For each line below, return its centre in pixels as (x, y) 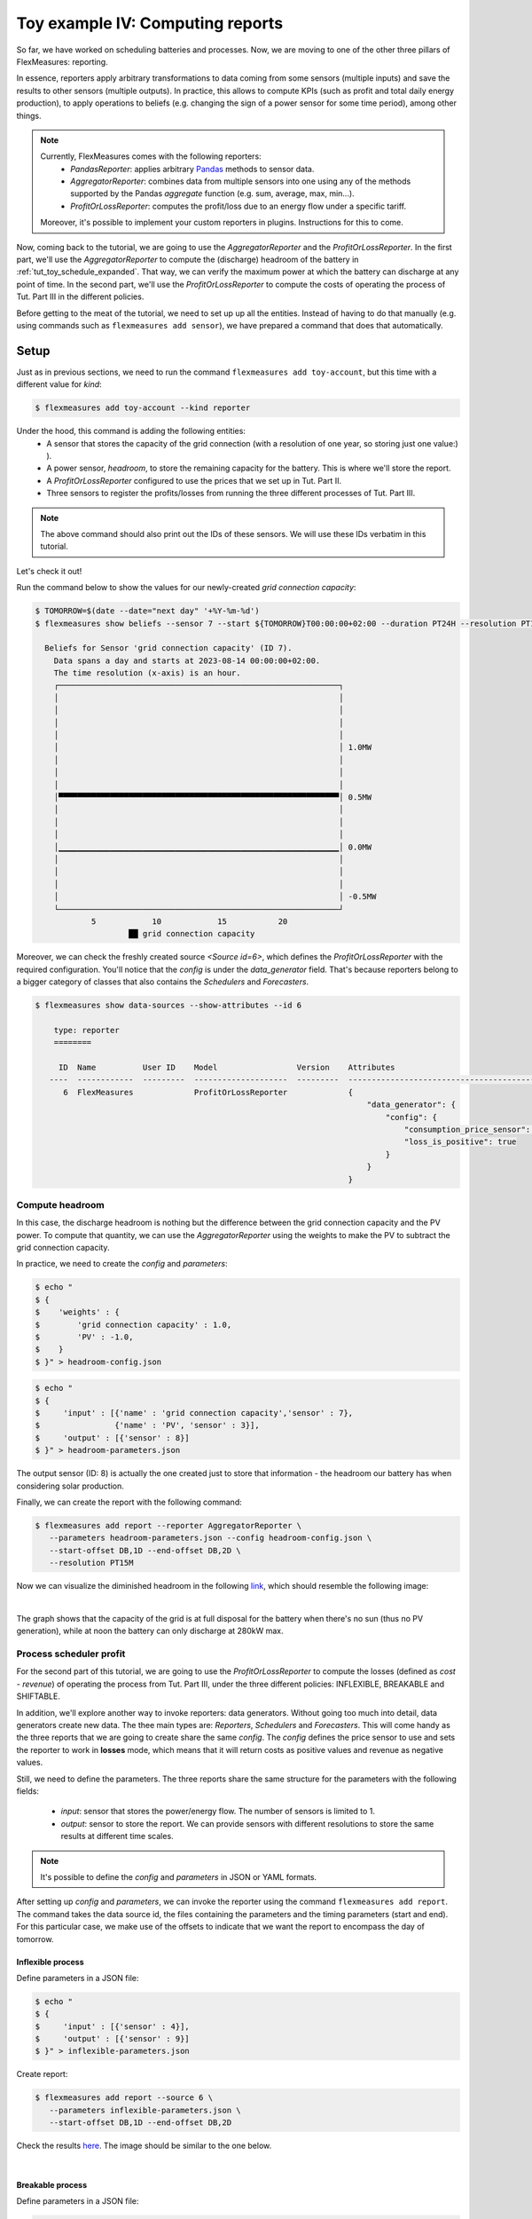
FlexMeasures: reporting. (62, 61)
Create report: (42, 2074)
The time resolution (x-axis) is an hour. (147, 673)
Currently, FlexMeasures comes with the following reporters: (151, 156)
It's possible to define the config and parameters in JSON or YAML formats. (179, 1876)
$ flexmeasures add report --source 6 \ (124, 2098)
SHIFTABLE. (39, 1696)
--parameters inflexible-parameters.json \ (145, 2110)
